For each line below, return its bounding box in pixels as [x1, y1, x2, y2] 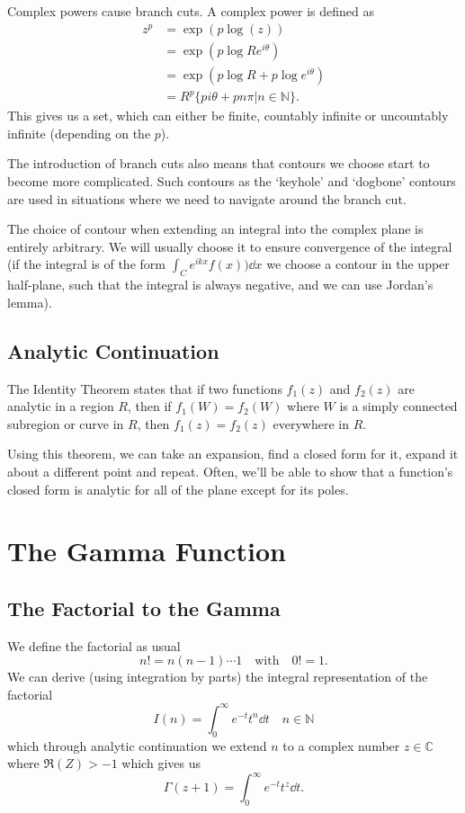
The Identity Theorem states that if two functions [7, 379, 282, 398]
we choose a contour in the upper [266, 255, 450, 273]
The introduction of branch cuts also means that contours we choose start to [7, 154, 430, 173]
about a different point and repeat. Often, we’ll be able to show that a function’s [7, 461, 453, 480]
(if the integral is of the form [7, 255, 165, 273]
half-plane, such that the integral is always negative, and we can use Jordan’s [7, 275, 434, 294]
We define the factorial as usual [7, 636, 181, 655]
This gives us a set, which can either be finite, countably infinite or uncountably [7, 106, 449, 125]
